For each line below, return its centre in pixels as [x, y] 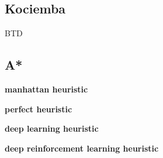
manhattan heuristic [46, 89]
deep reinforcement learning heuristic [82, 148]
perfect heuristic [39, 109]
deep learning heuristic [52, 128]
